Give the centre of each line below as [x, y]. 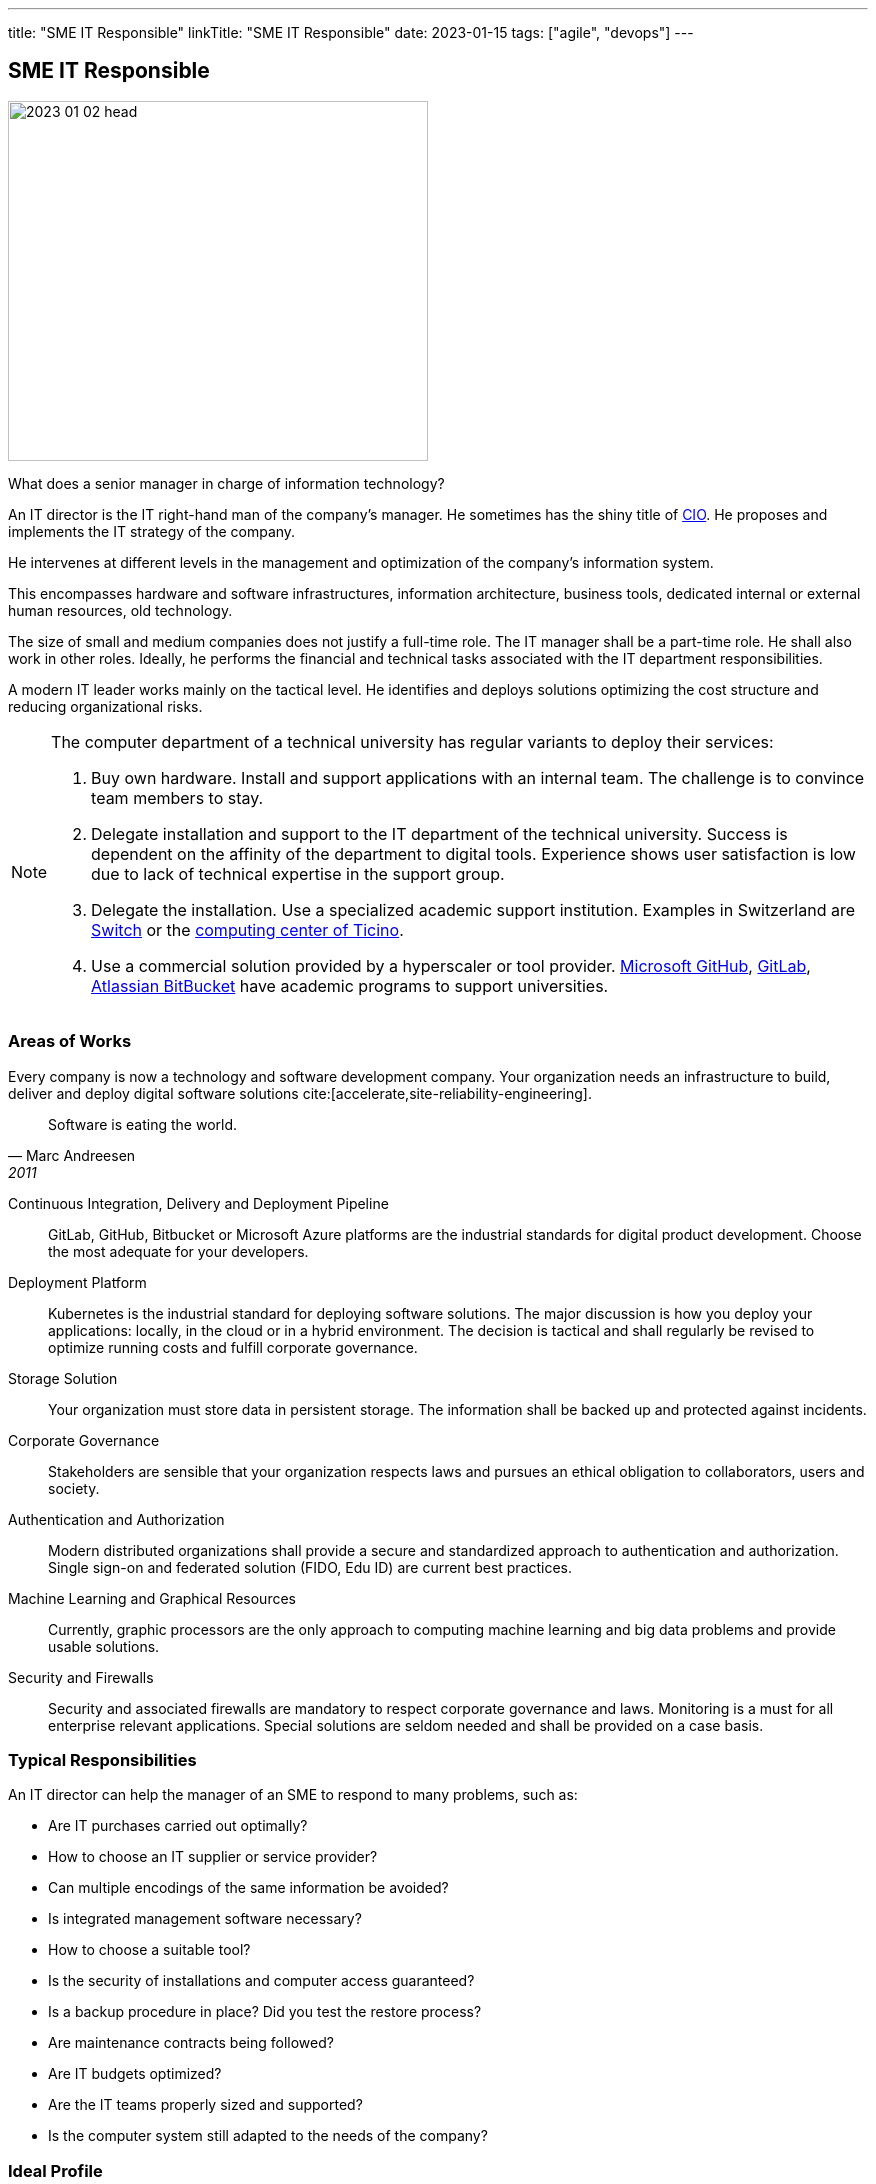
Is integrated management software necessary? [205, 1919]
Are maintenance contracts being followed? [191, 2043]
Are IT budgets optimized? [135, 2074]
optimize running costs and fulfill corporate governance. [233, 1347]
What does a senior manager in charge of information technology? [226, 483]
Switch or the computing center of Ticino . [247, 929]
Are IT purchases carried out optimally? [178, 1826]
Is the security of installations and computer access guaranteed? [261, 1981]
